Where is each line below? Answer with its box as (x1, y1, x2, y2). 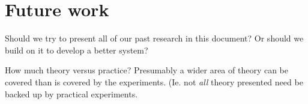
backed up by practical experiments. (5, 87, 138, 100)
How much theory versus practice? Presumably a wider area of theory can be (5, 64, 288, 76)
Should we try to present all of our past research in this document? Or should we (5, 32, 304, 44)
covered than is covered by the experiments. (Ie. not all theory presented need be (5, 75, 303, 88)
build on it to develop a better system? (5, 43, 148, 56)
